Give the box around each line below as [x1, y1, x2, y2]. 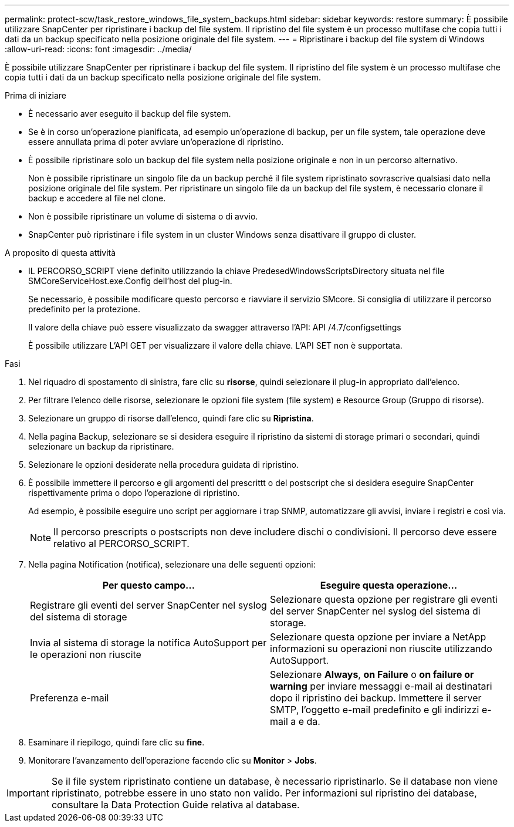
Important [6, 787, 49, 799]
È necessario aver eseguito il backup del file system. [28, 109, 231, 119]
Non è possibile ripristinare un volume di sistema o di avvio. [28, 211, 258, 221]
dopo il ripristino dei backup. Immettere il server [270, 692, 482, 704]
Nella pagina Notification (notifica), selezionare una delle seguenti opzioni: [28, 559, 316, 569]
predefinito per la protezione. [28, 304, 141, 314]
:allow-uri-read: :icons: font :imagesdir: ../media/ [5, 44, 192, 54]
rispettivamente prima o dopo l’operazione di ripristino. [28, 488, 240, 498]
